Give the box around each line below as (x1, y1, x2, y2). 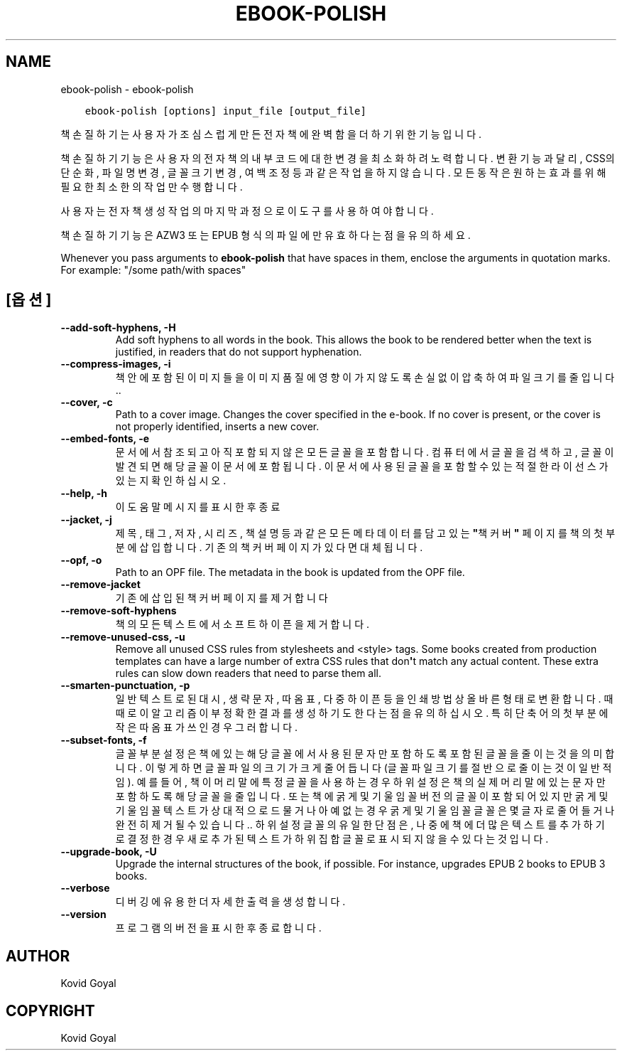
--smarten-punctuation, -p (60, 679, 190, 692)
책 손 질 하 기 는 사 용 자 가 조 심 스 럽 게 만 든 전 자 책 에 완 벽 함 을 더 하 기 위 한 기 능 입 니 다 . (60, 127, 482, 140)
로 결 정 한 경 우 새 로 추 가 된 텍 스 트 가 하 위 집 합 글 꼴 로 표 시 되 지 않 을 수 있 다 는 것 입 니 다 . (115, 833, 549, 846)
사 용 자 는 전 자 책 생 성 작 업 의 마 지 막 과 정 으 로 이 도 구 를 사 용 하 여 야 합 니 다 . (60, 204, 434, 217)
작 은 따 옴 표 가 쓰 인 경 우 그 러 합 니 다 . (115, 721, 298, 734)
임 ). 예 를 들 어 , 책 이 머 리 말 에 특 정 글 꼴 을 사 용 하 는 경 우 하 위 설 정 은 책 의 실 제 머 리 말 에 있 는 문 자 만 (115, 776, 606, 789)
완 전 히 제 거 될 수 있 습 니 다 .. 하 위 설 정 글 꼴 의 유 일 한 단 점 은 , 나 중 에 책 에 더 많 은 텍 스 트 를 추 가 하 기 (115, 818, 605, 831)
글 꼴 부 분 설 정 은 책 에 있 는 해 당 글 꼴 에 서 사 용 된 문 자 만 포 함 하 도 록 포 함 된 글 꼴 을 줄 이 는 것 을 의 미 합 (115, 747, 615, 760)
